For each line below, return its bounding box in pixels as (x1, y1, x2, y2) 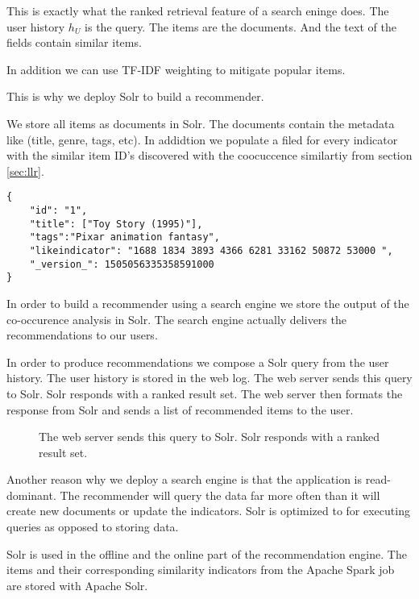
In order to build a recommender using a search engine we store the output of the (6, 294, 409, 311)
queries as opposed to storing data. (6, 518, 179, 535)
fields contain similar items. (6, 34, 142, 51)
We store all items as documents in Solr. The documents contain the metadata (6, 114, 395, 131)
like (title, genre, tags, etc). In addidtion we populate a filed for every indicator (6, 131, 398, 148)
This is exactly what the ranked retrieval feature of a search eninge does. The (6, 2, 389, 19)
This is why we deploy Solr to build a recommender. (6, 88, 264, 105)
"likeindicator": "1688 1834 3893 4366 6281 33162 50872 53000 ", (29, 244, 393, 256)
